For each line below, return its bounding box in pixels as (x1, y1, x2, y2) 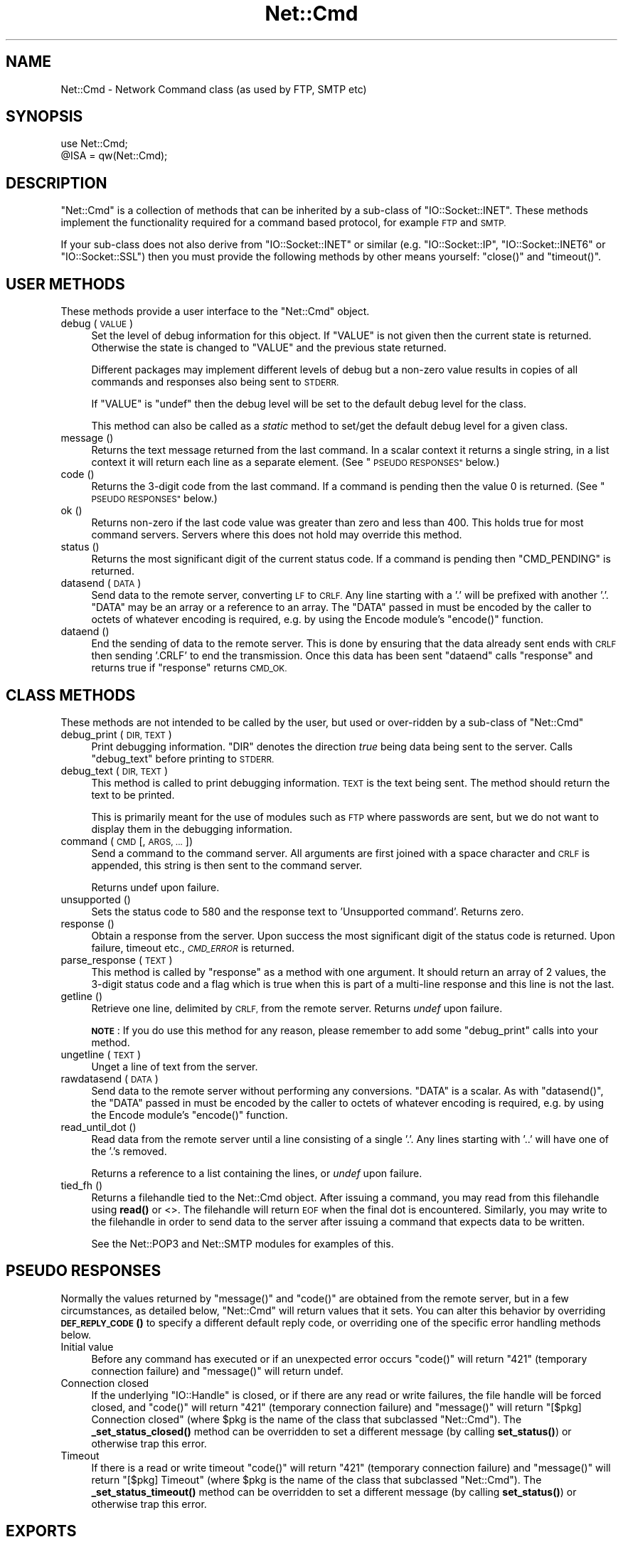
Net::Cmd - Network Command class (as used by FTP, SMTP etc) (60, 83, 367, 95)
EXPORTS (6, 1522, 77, 1541)
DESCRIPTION (6, 174, 107, 192)
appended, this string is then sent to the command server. (91, 858, 363, 871)
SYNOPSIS (6, 107, 83, 126)
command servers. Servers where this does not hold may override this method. (91, 528, 462, 541)
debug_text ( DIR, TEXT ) (60, 764, 168, 777)
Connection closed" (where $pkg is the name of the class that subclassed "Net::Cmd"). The (91, 1413, 522, 1425)
